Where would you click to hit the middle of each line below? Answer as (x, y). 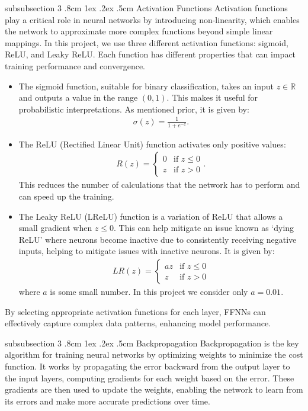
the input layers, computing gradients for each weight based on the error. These (150, 378)
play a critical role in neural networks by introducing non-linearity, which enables (152, 19)
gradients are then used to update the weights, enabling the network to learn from (154, 389)
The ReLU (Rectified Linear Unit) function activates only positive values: (152, 144)
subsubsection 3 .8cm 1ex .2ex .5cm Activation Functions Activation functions (146, 8)
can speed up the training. (66, 196)
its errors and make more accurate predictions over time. (108, 401)
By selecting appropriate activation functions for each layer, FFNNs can (135, 311)
